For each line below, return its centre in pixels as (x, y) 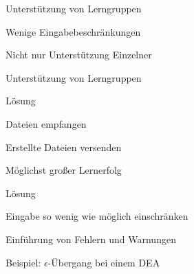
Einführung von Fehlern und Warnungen (91, 239)
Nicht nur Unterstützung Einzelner (79, 55)
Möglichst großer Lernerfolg (64, 170)
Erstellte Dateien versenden (64, 147)
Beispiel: (23, 262)
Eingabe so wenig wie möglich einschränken (97, 216)
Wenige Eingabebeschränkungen (73, 31)
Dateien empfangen (46, 123)
